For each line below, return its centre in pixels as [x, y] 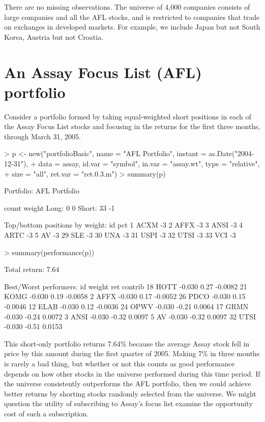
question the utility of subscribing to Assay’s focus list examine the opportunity [128, 403]
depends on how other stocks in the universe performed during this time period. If [132, 373]
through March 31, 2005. [42, 136]
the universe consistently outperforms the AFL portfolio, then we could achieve [128, 383]
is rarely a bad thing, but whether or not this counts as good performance [120, 363]
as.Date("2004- [231, 153]
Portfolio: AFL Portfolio [42, 191]
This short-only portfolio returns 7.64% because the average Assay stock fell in [127, 343]
